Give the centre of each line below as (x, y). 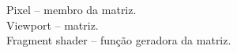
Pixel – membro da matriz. (71, 9)
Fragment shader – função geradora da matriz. (119, 40)
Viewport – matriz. (53, 25)
